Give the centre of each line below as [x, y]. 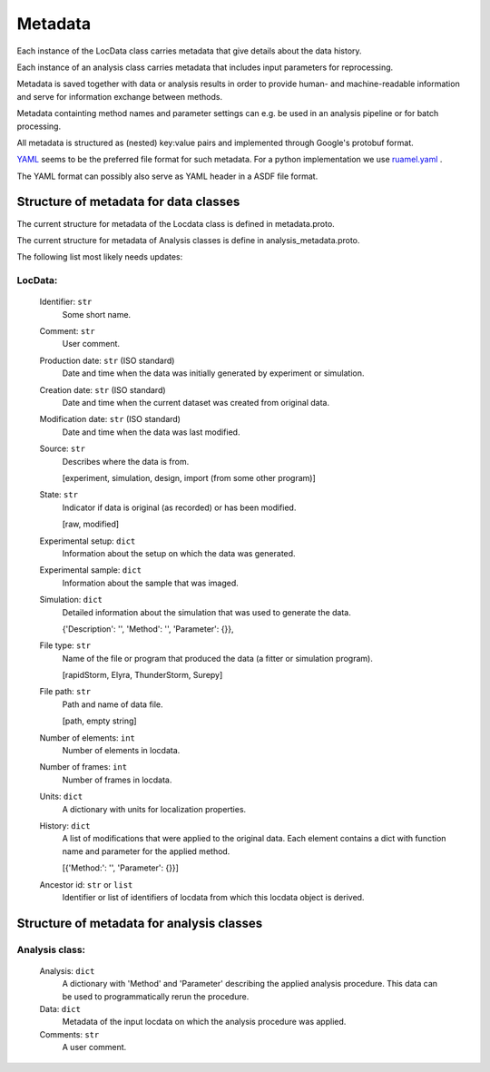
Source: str [63, 448]
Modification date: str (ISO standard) [110, 419]
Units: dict [61, 797]
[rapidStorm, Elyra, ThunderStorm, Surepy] [142, 675]
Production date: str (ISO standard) [107, 360]
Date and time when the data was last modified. [151, 432]
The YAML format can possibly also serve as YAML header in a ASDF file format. [167, 176]
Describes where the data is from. [126, 461]
